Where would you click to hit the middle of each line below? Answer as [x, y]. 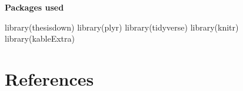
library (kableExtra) [40, 38]
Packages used [34, 7]
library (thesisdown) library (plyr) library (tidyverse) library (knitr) [122, 27]
